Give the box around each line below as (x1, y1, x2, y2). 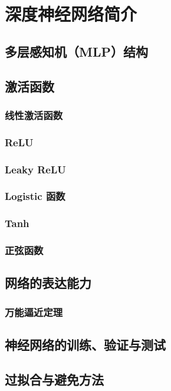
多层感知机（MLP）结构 (5, 42, 148, 60)
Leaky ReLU (5, 162, 66, 176)
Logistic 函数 (5, 189, 65, 203)
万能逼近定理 (5, 304, 63, 319)
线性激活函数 (5, 107, 63, 122)
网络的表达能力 (5, 274, 91, 292)
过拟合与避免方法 (5, 370, 104, 388)
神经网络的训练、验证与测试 (5, 336, 166, 354)
